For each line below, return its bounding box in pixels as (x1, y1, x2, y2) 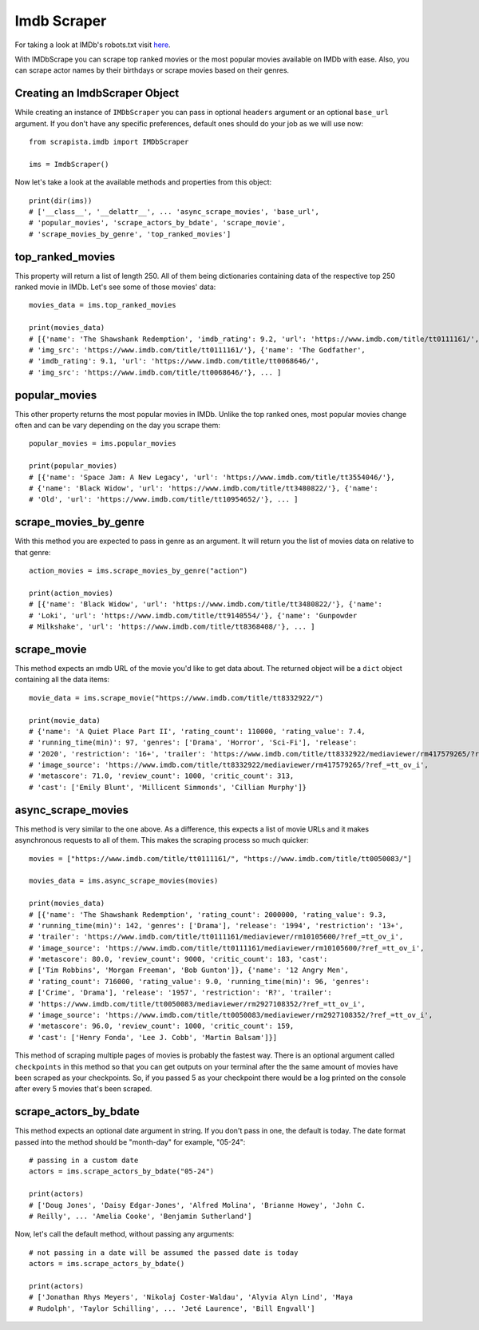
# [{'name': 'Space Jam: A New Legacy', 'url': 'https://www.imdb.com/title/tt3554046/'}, (29, 472, 395, 482)
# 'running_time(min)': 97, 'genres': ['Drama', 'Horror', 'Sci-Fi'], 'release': (29, 738, 358, 747)
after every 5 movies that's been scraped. (14, 1084, 152, 1094)
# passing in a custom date (29, 1156, 139, 1165)
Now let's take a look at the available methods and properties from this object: (14, 177, 272, 187)
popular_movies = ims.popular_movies (29, 439, 177, 448)
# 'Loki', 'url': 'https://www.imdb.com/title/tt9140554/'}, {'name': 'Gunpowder (29, 611, 358, 620)
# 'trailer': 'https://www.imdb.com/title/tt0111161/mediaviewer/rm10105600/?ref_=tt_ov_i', (29, 932, 404, 942)
